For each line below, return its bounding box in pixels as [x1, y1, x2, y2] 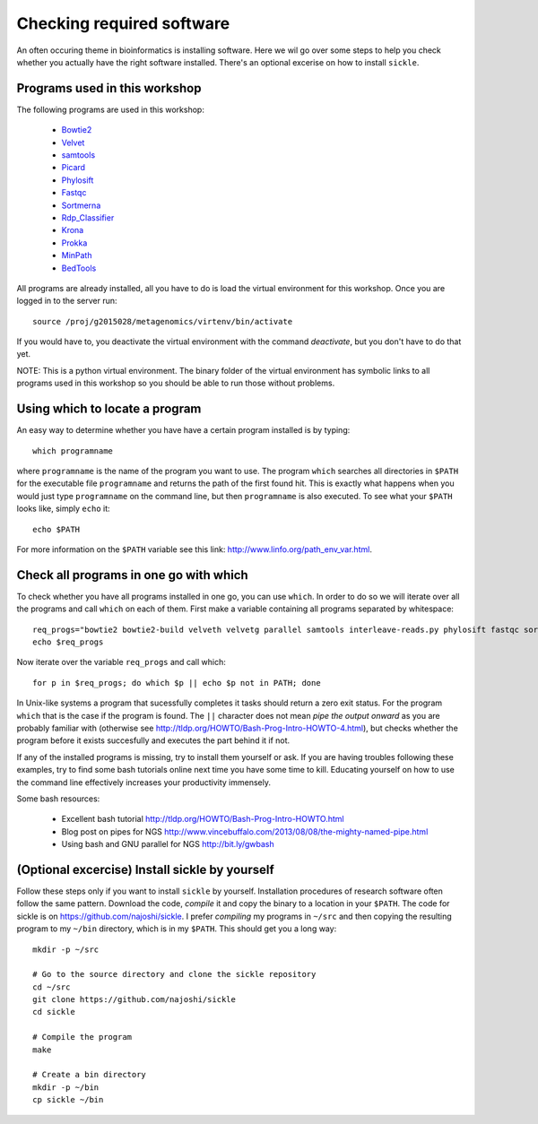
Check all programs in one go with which [16, 567, 248, 583]
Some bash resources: [16, 793, 100, 804]
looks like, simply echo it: [16, 503, 111, 514]
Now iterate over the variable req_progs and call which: [16, 657, 226, 668]
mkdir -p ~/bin [32, 1082, 100, 1093]
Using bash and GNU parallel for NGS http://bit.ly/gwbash [61, 839, 274, 850]
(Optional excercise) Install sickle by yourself [16, 861, 275, 878]
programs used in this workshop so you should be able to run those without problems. [16, 377, 335, 389]
